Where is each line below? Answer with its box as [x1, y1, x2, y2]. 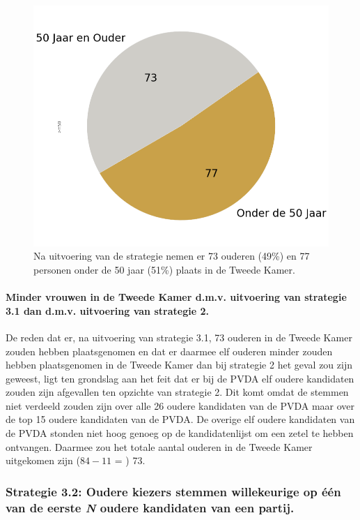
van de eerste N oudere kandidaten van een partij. [6, 498, 295, 516]
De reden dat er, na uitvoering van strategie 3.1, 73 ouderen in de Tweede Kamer [6, 329, 352, 344]
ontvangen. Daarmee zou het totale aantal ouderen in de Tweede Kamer [6, 439, 313, 454]
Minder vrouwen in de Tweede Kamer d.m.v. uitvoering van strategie [6, 290, 347, 304]
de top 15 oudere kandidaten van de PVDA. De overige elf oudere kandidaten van [6, 412, 355, 426]
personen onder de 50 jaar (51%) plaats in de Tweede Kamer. [33, 262, 295, 276]
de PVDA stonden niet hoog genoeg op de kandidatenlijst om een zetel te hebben [6, 426, 354, 440]
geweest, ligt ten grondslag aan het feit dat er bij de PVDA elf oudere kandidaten [6, 371, 354, 385]
